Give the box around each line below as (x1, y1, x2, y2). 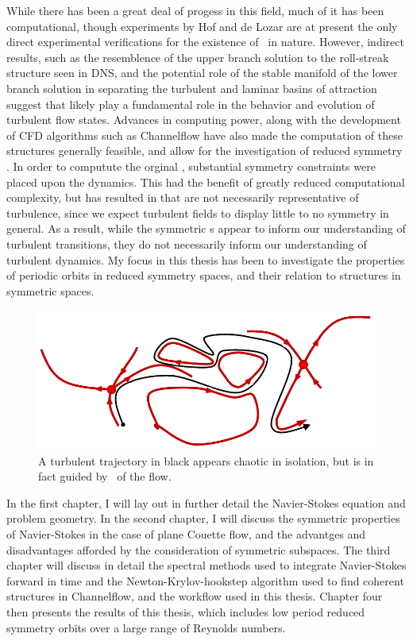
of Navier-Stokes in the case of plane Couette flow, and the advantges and (6, 526, 366, 543)
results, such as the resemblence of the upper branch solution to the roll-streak (6, 48, 389, 65)
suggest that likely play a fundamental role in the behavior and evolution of (6, 95, 375, 112)
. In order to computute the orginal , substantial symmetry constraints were (6, 157, 376, 174)
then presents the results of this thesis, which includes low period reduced (6, 603, 365, 620)
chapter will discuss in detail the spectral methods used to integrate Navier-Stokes (6, 557, 407, 573)
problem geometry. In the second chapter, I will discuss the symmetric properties (6, 510, 400, 527)
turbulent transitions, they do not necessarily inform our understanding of (6, 235, 367, 252)
